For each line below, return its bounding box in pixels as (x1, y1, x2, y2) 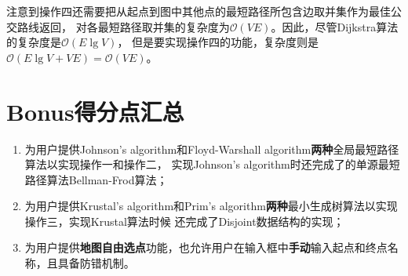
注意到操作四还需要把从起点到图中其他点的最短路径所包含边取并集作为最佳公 (6, 3, 402, 19)
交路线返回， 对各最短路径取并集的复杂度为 (6, 18, 230, 34)
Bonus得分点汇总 (6, 95, 184, 127)
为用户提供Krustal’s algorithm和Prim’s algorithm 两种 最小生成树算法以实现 (24, 198, 398, 214)
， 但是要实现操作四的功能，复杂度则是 (117, 34, 319, 50)
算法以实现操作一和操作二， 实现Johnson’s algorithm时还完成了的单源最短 (24, 156, 400, 172)
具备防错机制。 (57, 255, 135, 271)
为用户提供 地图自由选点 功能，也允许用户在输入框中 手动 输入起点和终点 (24, 239, 388, 256)
